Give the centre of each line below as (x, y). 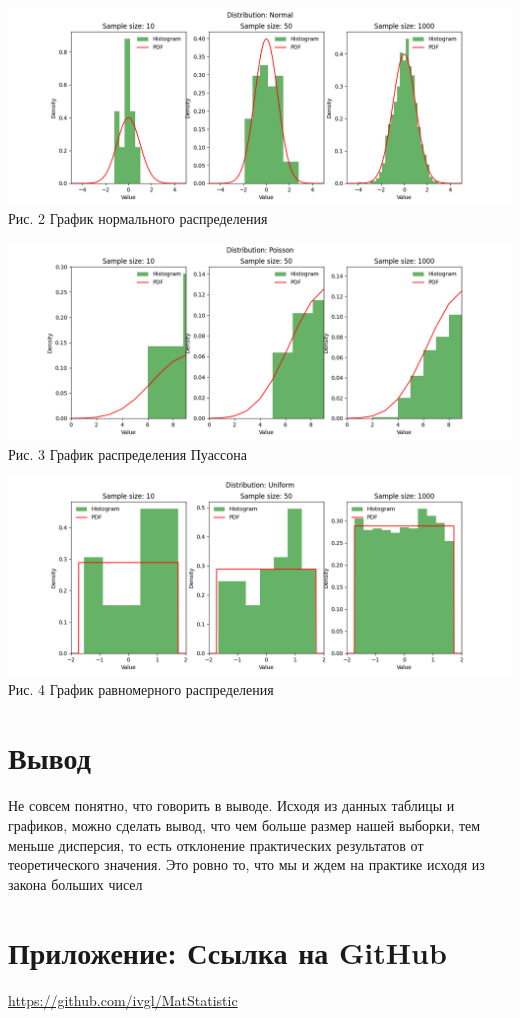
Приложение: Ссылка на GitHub (227, 952)
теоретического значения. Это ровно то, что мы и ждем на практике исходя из (246, 864)
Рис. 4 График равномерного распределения (141, 688)
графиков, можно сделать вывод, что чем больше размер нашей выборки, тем (244, 824)
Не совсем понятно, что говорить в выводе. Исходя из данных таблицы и (231, 805)
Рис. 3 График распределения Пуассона (128, 453)
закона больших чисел (75, 883)
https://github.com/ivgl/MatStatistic (123, 1000)
